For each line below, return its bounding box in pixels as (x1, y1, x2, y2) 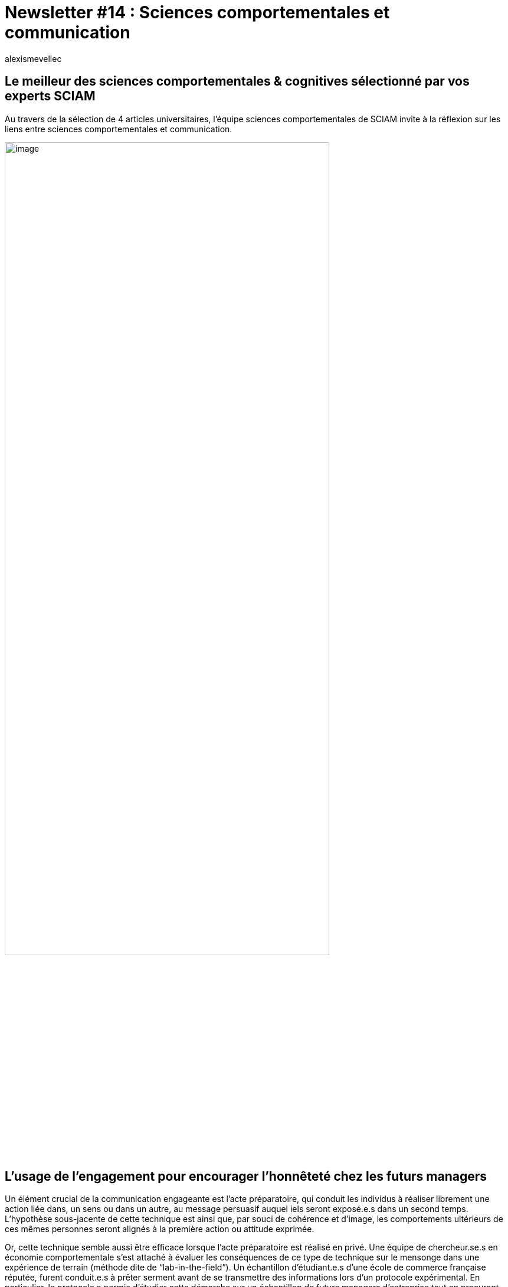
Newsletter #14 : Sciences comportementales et (5, 2, 390, 22)
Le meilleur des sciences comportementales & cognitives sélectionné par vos (5, 74, 470, 89)
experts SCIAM (5, 89, 96, 104)
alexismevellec (5, 53, 62, 64)
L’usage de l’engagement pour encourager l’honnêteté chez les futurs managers (5, 1168, 487, 1184)
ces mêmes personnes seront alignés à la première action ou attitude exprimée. (5, 1224, 314, 1234)
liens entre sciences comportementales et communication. (5, 123, 232, 134)
